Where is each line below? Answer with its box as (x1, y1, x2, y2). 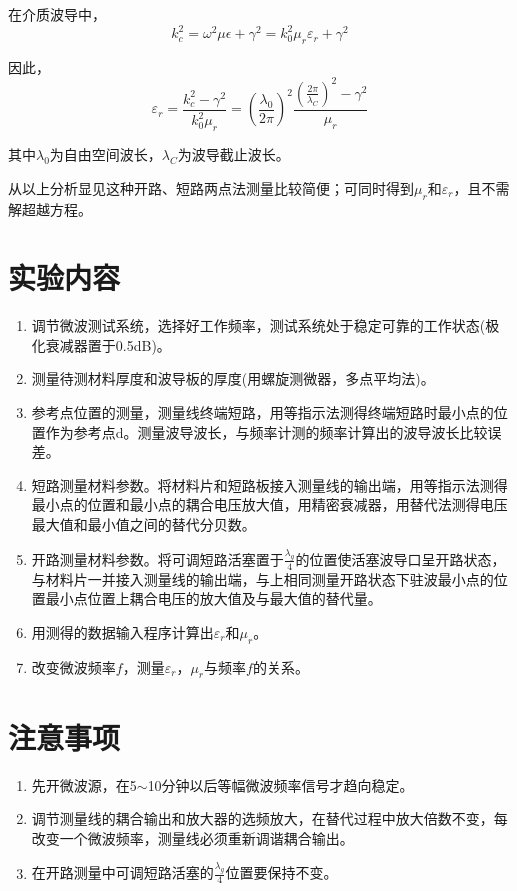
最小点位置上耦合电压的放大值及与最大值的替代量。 (45, 588, 382, 609)
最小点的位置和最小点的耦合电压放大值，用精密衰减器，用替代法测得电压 (31, 494, 508, 515)
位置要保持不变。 (225, 862, 338, 883)
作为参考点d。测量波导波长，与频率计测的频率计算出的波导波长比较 (45, 421, 488, 442)
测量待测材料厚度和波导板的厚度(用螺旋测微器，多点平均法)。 (31, 368, 435, 389)
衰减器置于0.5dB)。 (45, 334, 171, 355)
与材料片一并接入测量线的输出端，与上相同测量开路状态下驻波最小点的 (31, 568, 494, 589)
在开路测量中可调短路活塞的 (31, 862, 214, 883)
